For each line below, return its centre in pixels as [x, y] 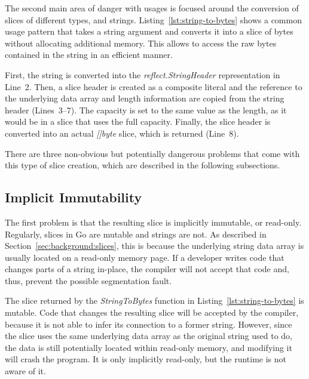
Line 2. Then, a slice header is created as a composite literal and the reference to [154, 86]
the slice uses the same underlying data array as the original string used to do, [149, 336]
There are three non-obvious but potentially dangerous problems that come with [152, 153]
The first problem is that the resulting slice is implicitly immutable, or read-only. [153, 222]
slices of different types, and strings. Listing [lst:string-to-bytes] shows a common [153, 19]
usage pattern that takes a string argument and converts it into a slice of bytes [149, 31]
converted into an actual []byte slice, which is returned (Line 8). [122, 133]
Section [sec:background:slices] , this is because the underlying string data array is [154, 246]
